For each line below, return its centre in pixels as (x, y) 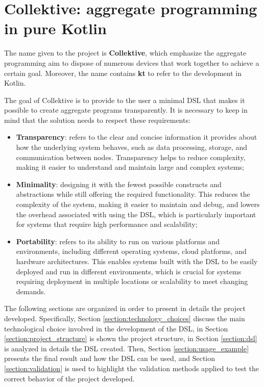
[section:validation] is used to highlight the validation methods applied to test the (131, 368)
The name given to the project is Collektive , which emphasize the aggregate (125, 53)
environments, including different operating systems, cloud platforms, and (131, 251)
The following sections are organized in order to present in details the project (125, 308)
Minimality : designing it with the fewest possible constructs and (119, 184)
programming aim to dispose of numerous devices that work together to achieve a (132, 62)
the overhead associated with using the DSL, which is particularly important (136, 214)
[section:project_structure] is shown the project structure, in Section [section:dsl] (131, 338)
